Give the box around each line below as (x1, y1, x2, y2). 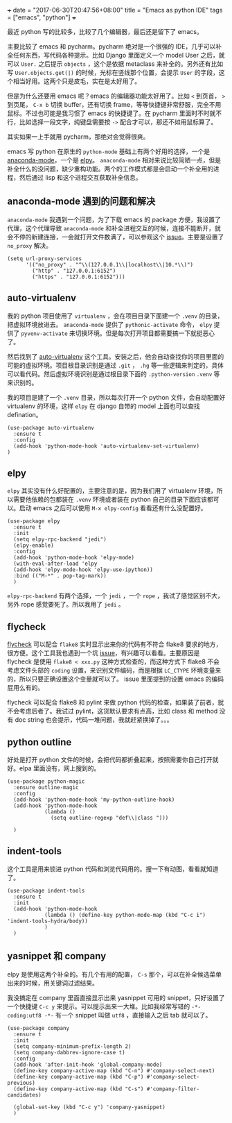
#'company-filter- (146, 1086, 199, 1092)
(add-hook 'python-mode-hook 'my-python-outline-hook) (13, 796, 175, 804)
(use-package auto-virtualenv (7, 424, 95, 431)
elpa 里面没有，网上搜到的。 (19, 764, 100, 772)
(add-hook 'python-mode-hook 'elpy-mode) (13, 555, 135, 561)
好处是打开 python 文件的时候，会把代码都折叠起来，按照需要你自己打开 (7, 756, 213, 764)
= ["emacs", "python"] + (7, 13, 76, 22)
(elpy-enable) (13, 542, 54, 549)
